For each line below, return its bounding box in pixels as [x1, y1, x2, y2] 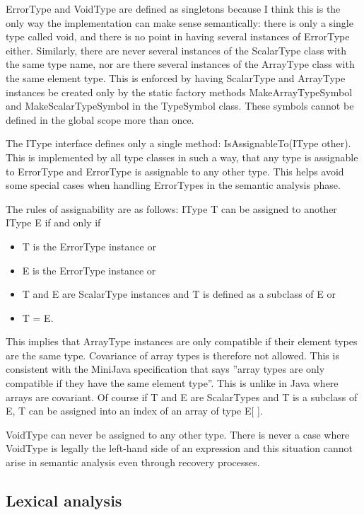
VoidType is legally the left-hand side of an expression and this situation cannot [6, 441, 353, 456]
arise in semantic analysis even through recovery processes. [6, 455, 260, 470]
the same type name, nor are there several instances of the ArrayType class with [6, 57, 355, 71]
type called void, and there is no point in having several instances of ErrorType [6, 29, 350, 44]
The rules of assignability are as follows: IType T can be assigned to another [6, 201, 337, 216]
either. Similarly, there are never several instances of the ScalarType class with [6, 42, 347, 57]
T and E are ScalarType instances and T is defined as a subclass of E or [22, 287, 336, 301]
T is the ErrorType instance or [22, 238, 156, 253]
